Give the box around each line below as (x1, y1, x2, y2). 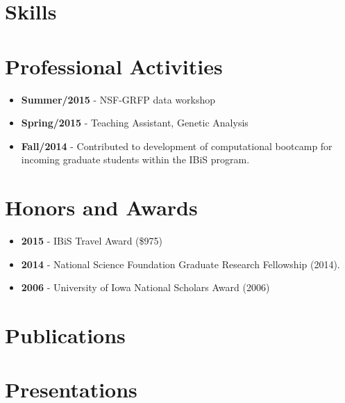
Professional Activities (5, 51, 223, 80)
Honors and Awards (5, 193, 198, 222)
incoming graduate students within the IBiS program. (21, 152, 250, 167)
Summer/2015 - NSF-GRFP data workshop (21, 92, 216, 106)
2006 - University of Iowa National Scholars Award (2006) (21, 280, 270, 295)
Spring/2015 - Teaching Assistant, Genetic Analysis (21, 115, 249, 130)
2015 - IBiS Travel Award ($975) (21, 233, 162, 247)
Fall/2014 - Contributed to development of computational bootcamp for (21, 138, 333, 153)
